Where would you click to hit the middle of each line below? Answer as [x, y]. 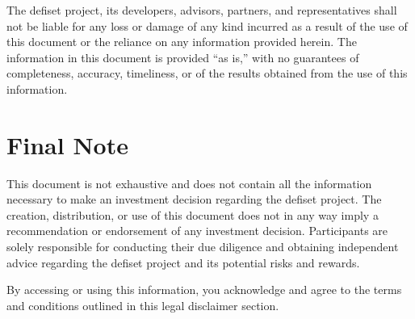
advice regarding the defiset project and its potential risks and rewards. [183, 262]
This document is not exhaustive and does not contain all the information [189, 183]
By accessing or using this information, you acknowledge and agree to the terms [204, 290]
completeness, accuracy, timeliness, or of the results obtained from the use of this [207, 73]
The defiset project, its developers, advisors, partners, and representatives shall [202, 10]
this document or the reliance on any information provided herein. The [182, 42]
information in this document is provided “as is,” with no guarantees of [183, 57]
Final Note [67, 144]
